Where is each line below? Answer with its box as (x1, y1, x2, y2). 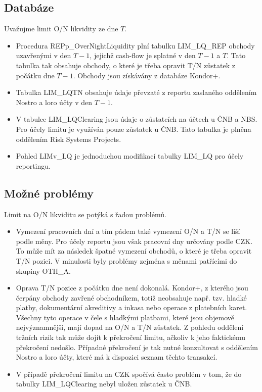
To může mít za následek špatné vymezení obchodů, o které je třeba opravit (16, 246, 252, 256)
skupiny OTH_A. (16, 265, 71, 276)
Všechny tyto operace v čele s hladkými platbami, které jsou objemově (16, 312, 234, 322)
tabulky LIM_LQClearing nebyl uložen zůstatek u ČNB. (16, 378, 192, 389)
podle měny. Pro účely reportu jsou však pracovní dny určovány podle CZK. (16, 235, 253, 246)
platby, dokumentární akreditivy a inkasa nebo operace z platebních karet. (16, 302, 247, 313)
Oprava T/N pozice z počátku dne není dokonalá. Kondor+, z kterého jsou (16, 282, 248, 293)
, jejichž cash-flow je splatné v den (90, 50, 196, 61)
